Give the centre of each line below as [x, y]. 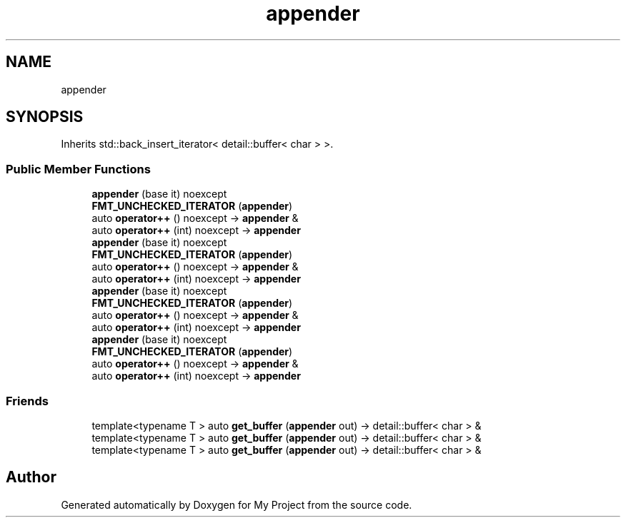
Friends [27, 401]
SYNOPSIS [45, 117]
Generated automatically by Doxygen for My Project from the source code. [237, 504]
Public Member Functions [78, 169]
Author [31, 477]
